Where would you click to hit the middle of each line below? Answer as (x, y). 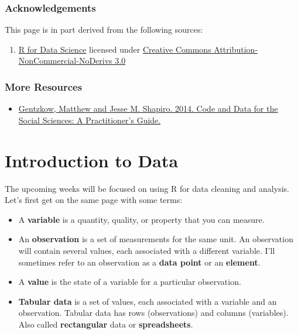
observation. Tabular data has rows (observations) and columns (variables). (153, 313)
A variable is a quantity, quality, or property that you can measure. (141, 219)
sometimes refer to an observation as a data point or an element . (139, 262)
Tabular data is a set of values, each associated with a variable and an (148, 301)
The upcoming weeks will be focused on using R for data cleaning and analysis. (147, 188)
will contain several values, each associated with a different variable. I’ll (147, 250)
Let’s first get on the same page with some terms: (94, 200)
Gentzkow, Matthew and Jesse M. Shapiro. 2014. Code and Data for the (148, 109)
